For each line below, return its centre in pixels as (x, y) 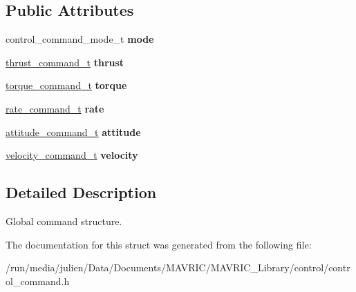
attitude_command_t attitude (73, 132)
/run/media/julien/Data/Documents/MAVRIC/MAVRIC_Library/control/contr (178, 267)
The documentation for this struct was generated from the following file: (159, 244)
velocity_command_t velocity (72, 155)
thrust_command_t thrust (65, 62)
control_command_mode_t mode (80, 39)
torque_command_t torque (66, 85)
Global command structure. (64, 221)
